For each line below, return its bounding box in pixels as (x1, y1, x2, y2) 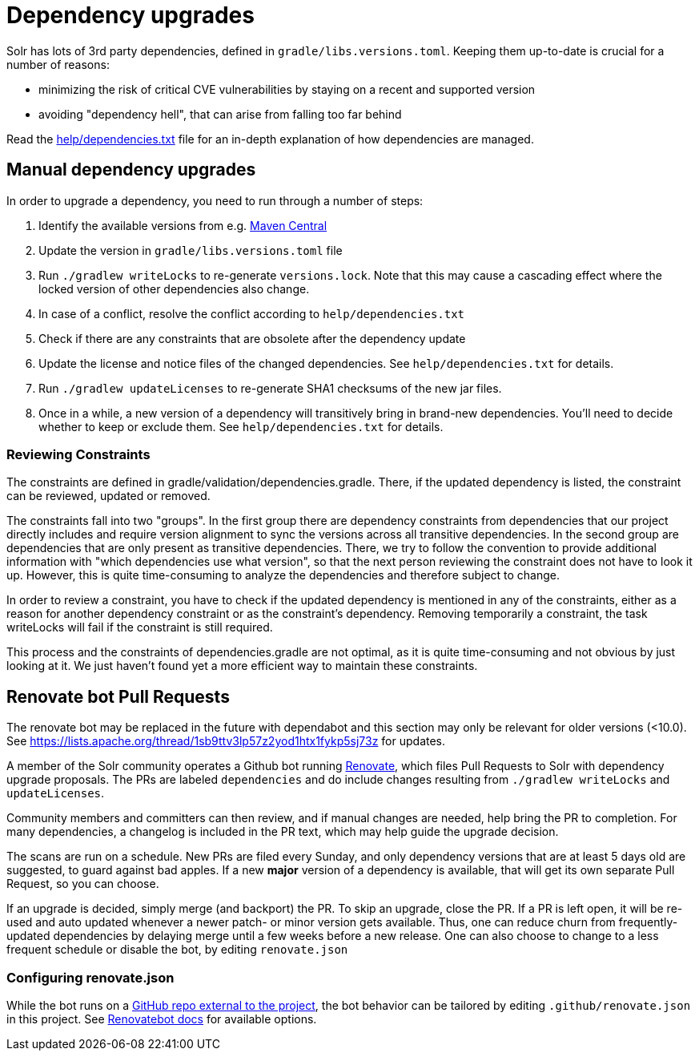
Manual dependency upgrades (6, 159, 256, 180)
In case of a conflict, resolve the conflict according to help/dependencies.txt (38, 306, 465, 321)
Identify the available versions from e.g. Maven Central (38, 218, 327, 232)
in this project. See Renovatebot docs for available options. (6, 1011, 317, 1026)
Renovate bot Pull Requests (6, 686, 230, 707)
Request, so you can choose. (6, 877, 159, 891)
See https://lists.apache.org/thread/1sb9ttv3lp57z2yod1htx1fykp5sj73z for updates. (6, 734, 446, 748)
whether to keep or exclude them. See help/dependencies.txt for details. (38, 419, 444, 434)
